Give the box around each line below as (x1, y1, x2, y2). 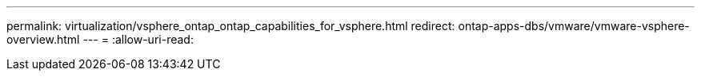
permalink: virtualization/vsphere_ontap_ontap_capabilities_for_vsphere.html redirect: (6, 19, 455, 33)
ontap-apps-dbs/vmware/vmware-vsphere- (458, 19, 690, 33)
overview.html (6, 33, 80, 46)
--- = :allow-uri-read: (82, 33, 194, 46)
